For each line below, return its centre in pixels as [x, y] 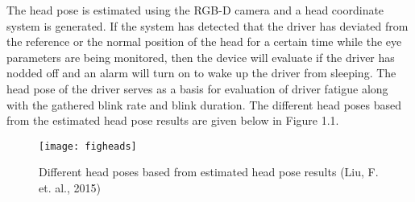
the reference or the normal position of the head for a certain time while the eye [204, 41]
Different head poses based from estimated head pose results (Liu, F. [209, 172]
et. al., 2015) [70, 188]
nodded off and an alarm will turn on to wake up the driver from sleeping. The [201, 73]
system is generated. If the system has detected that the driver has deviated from [207, 25]
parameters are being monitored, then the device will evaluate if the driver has [201, 57]
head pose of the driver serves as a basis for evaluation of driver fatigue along [197, 88]
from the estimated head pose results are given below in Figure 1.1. [173, 120]
